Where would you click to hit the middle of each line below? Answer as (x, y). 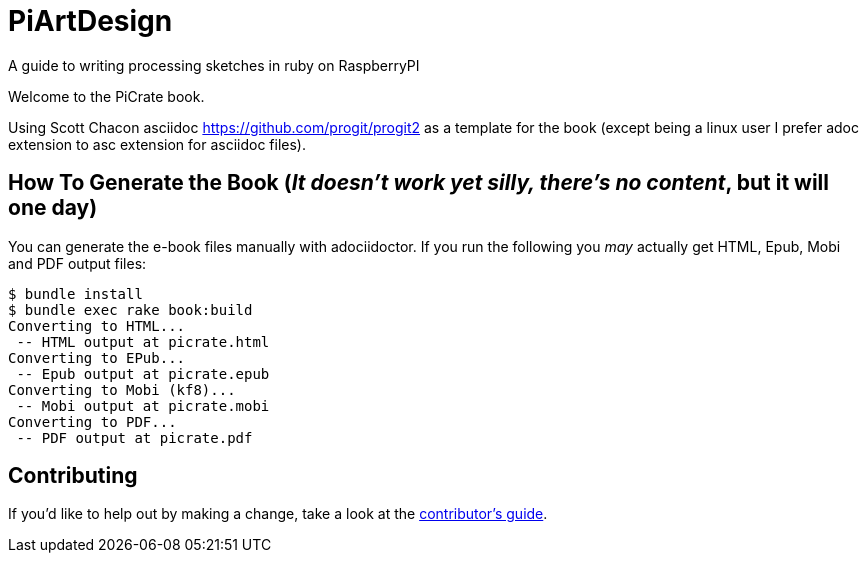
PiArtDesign (90, 21)
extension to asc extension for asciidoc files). (157, 144)
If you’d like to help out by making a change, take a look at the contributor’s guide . (278, 514)
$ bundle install (75, 293)
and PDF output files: (77, 263)
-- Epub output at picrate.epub (143, 373)
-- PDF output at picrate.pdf (134, 437)
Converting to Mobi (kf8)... (122, 389)
